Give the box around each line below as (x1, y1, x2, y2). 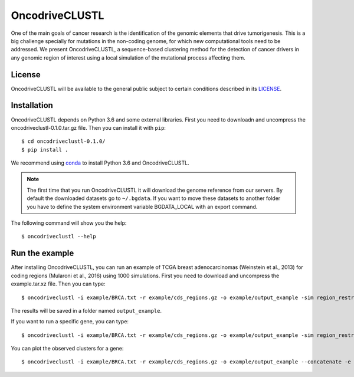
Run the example (11, 248, 74, 258)
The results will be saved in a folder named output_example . (11, 307, 162, 314)
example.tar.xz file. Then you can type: (11, 280, 106, 287)
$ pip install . (21, 146, 68, 153)
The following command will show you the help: (11, 219, 127, 227)
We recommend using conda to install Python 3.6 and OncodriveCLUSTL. (11, 159, 189, 166)
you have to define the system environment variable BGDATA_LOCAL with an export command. (27, 203, 258, 210)
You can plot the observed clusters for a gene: (11, 345, 124, 352)
